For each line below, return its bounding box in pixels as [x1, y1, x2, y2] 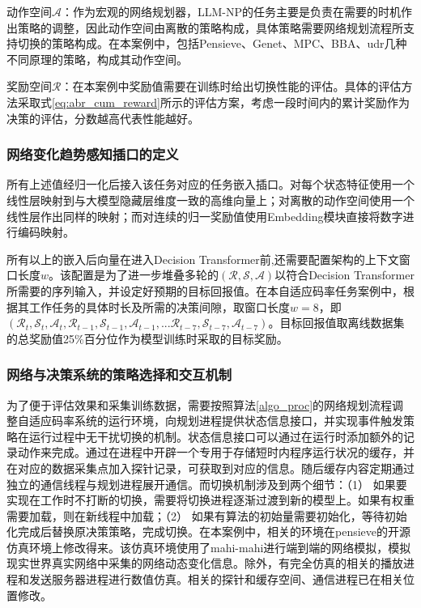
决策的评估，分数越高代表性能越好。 [6, 109, 199, 126]
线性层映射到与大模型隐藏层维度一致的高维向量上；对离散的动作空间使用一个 [6, 191, 415, 208]
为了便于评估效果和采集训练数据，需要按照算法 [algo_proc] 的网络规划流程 [6, 396, 393, 413]
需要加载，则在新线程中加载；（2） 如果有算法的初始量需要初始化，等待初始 [6, 507, 407, 524]
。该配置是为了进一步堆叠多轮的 [49, 266, 219, 283]
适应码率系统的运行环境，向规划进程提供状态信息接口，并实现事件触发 [28, 412, 403, 429]
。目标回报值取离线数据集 [268, 314, 405, 331]
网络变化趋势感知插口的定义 [6, 144, 179, 164]
